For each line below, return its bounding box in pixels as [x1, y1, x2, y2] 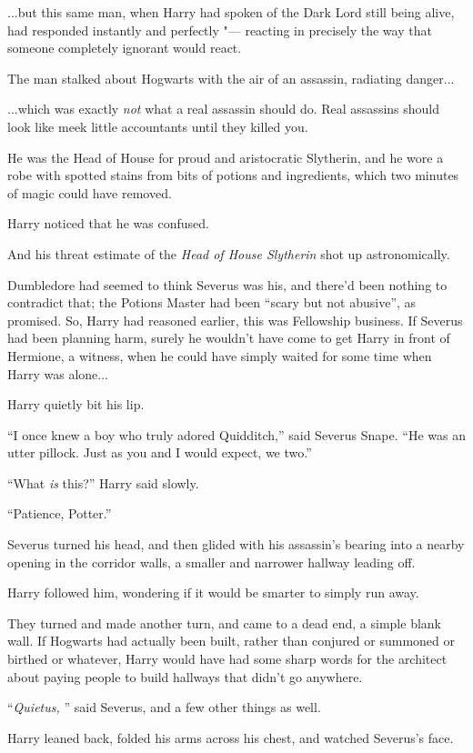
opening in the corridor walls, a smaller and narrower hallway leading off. [7, 552, 416, 571]
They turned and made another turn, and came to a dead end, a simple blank [7, 613, 441, 632]
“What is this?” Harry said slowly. [7, 473, 199, 492]
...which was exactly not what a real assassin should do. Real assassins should [7, 99, 440, 118]
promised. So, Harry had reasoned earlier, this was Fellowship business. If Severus [7, 310, 463, 329]
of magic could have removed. [7, 183, 172, 202]
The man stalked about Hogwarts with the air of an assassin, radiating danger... [7, 68, 455, 87]
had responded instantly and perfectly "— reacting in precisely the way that [7, 20, 432, 39]
